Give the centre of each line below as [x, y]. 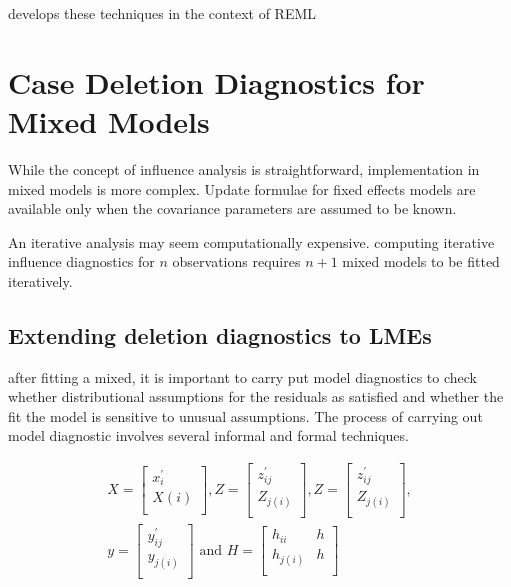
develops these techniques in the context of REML [162, 13]
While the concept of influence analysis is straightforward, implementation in [244, 168]
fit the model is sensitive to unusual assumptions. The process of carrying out [245, 415]
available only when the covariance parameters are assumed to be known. [232, 208]
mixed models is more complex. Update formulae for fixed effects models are [242, 188]
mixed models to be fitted [421, 261]
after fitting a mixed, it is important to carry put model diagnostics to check [242, 376]
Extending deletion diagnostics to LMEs [220, 334]
